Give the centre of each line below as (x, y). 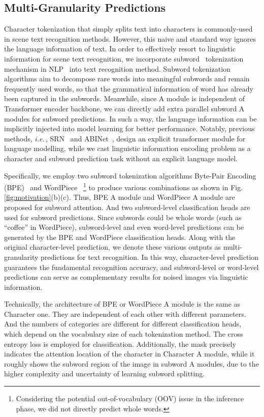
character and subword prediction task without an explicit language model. (121, 158)
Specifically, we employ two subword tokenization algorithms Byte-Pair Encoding (130, 175)
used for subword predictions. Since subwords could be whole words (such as (123, 217)
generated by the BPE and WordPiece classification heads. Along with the (120, 237)
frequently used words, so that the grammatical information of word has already (129, 88)
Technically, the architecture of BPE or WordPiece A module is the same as (122, 304)
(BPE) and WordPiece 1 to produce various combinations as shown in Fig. (124, 186)
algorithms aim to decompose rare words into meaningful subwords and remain (127, 79)
